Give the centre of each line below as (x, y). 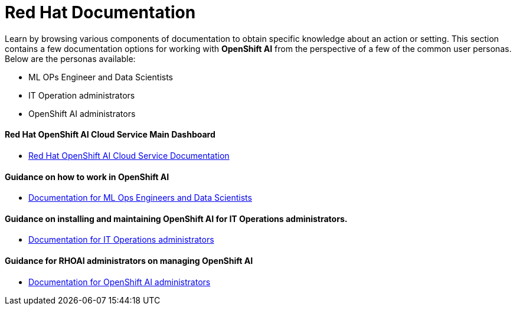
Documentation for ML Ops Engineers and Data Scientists (140, 198)
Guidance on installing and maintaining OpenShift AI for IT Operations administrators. (176, 218)
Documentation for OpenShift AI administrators (120, 282)
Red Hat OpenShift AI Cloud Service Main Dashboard (110, 135)
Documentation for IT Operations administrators (121, 240)
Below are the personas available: (70, 58)
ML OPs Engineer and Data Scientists (101, 77)
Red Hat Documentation (100, 12)
